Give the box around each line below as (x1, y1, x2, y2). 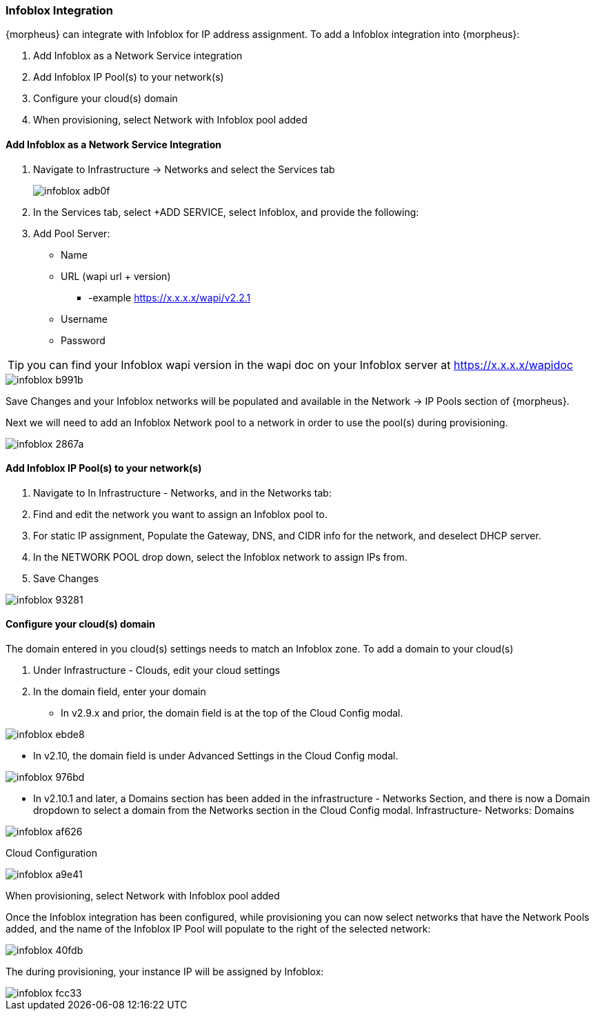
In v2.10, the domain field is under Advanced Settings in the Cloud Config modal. (33, 750, 399, 762)
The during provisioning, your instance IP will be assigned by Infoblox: (6, 966, 324, 978)
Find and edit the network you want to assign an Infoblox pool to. (33, 508, 327, 520)
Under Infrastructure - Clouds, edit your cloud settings (33, 664, 281, 677)
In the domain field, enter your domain (33, 686, 206, 698)
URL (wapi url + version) (61, 270, 171, 282)
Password (61, 334, 105, 346)
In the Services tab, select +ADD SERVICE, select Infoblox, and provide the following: (33, 206, 419, 218)
